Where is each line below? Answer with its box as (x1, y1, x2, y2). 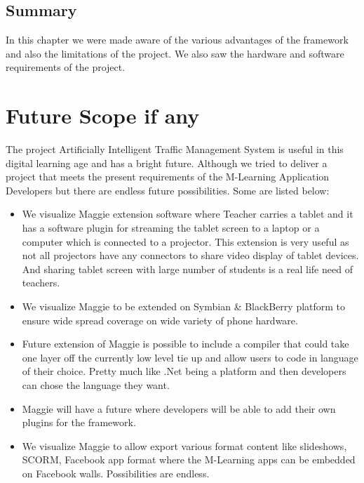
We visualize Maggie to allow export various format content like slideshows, (22, 438, 347, 453)
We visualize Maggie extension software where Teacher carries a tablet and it (22, 206, 353, 221)
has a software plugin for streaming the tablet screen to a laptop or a (22, 220, 320, 235)
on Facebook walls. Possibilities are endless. (22, 465, 210, 480)
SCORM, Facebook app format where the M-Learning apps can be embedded (22, 452, 356, 467)
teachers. (22, 275, 60, 290)
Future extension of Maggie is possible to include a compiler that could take (22, 336, 349, 351)
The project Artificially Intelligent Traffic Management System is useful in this (6, 142, 344, 157)
